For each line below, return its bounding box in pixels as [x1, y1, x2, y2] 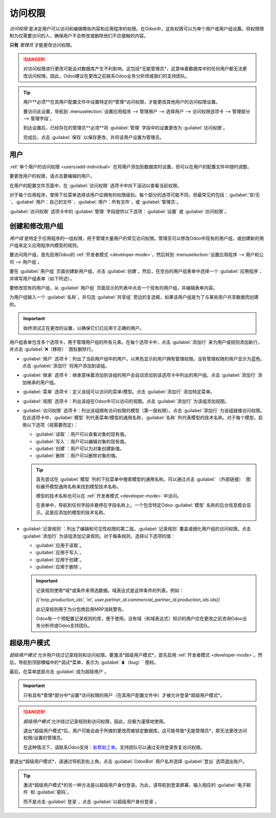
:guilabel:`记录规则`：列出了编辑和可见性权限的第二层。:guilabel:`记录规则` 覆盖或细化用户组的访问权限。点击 [22, 526, 251, 532]
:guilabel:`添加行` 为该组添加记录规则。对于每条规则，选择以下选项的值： [22, 533, 176, 539]
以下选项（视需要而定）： [26, 422, 79, 428]
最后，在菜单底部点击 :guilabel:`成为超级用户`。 [9, 669, 109, 675]
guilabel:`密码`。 [37, 789, 72, 795]
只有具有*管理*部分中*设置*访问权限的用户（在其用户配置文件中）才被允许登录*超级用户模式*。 [23, 692, 225, 698]
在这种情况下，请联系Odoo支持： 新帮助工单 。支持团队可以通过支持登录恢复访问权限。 [23, 744, 205, 750]
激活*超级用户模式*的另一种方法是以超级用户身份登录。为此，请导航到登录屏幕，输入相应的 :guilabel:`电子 [23, 782, 247, 788]
